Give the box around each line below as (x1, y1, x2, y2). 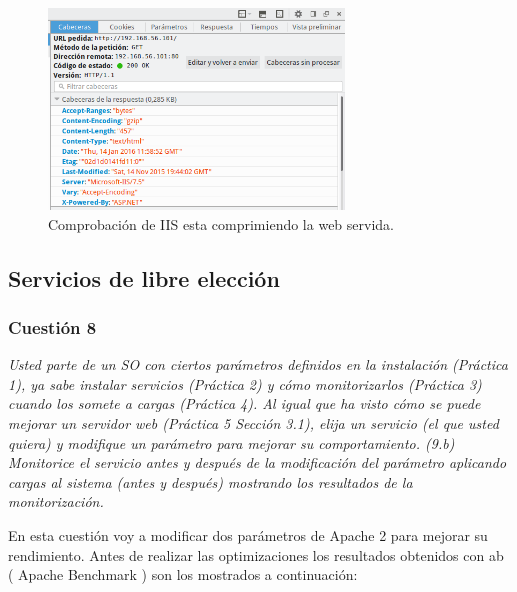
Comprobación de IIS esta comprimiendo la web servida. (48, 213, 394, 234)
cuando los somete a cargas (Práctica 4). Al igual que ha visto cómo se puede (8, 393, 481, 414)
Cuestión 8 (8, 314, 97, 339)
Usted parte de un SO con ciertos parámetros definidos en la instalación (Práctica (8, 354, 508, 375)
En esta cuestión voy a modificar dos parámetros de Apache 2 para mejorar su (8, 524, 488, 545)
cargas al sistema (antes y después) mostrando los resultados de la (8, 471, 413, 492)
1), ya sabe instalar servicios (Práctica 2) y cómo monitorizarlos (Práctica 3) (8, 373, 482, 394)
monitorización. (8, 491, 104, 512)
